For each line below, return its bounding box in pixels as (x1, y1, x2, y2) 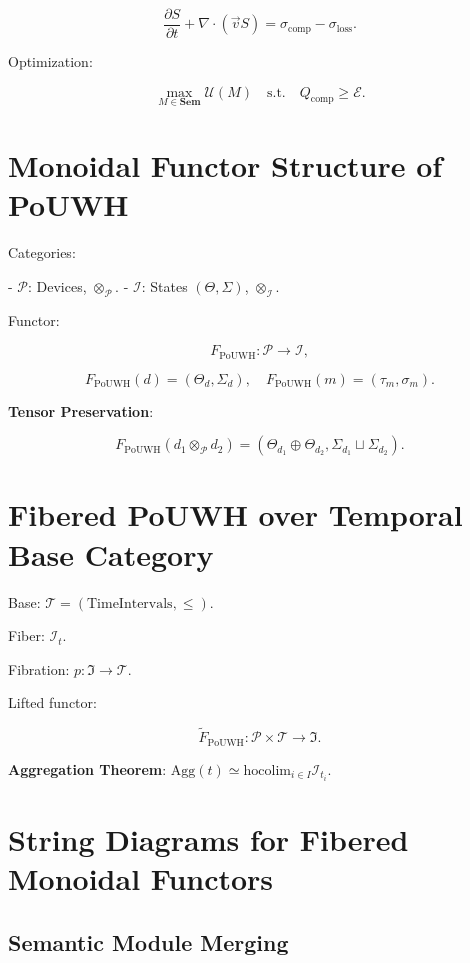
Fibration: (8, 658, 70, 679)
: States (141, 275, 188, 296)
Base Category (8, 533, 214, 574)
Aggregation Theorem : (8, 758, 167, 779)
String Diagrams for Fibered (8, 818, 409, 859)
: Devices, (28, 275, 87, 296)
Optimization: (8, 51, 93, 72)
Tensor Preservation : (8, 400, 154, 421)
